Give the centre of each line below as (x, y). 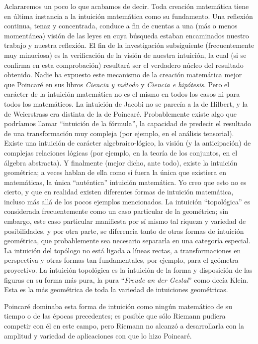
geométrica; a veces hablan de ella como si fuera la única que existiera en (115, 172)
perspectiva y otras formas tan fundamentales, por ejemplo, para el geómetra (121, 260)
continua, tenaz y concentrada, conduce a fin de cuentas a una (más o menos (121, 26)
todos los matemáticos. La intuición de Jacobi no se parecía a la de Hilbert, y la (126, 103)
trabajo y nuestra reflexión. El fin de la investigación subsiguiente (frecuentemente (129, 45)
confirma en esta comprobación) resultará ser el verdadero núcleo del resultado (124, 65)
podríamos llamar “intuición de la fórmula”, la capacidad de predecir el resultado (128, 123)
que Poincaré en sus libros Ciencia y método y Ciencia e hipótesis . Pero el (117, 84)
